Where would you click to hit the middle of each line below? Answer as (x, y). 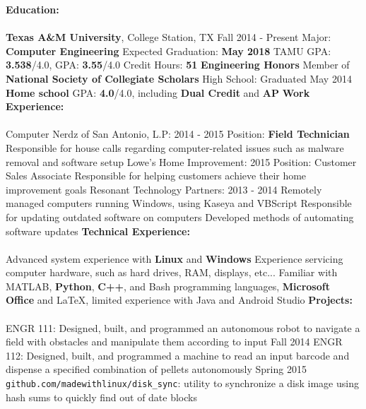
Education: (33, 9)
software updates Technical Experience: (98, 231)
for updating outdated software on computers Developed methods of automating (180, 217)
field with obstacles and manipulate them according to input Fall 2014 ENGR (174, 342)
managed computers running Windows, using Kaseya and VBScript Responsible (179, 203)
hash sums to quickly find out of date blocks (101, 397)
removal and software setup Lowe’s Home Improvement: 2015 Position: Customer (181, 161)
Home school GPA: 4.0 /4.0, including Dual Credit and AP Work (158, 92)
